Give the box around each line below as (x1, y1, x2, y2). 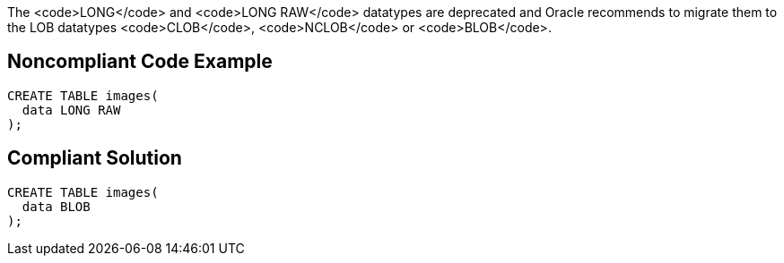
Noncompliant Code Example (7, 50, 273, 73)
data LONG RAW (22, 102, 121, 117)
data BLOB (22, 199, 91, 214)
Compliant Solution (7, 147, 182, 170)
